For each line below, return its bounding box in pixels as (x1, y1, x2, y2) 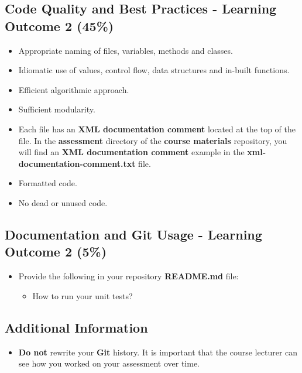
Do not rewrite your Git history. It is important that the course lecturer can (18, 345, 298, 358)
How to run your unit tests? (32, 289, 133, 302)
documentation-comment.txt (18, 157, 136, 169)
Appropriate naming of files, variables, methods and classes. (18, 44, 233, 56)
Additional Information (5, 318, 148, 336)
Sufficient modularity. (18, 103, 95, 115)
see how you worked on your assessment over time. (18, 357, 200, 369)
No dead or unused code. (18, 196, 108, 208)
